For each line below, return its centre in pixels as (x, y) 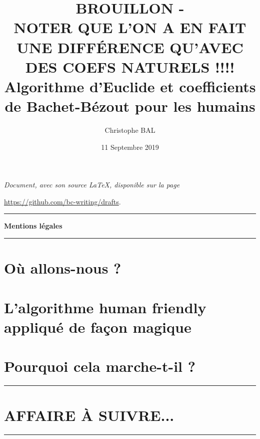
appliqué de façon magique (98, 326)
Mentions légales (33, 226)
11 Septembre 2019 (130, 147)
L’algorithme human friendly (105, 307)
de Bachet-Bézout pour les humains (130, 106)
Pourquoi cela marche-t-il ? (100, 366)
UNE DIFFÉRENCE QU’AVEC (130, 47)
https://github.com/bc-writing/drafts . (62, 201)
